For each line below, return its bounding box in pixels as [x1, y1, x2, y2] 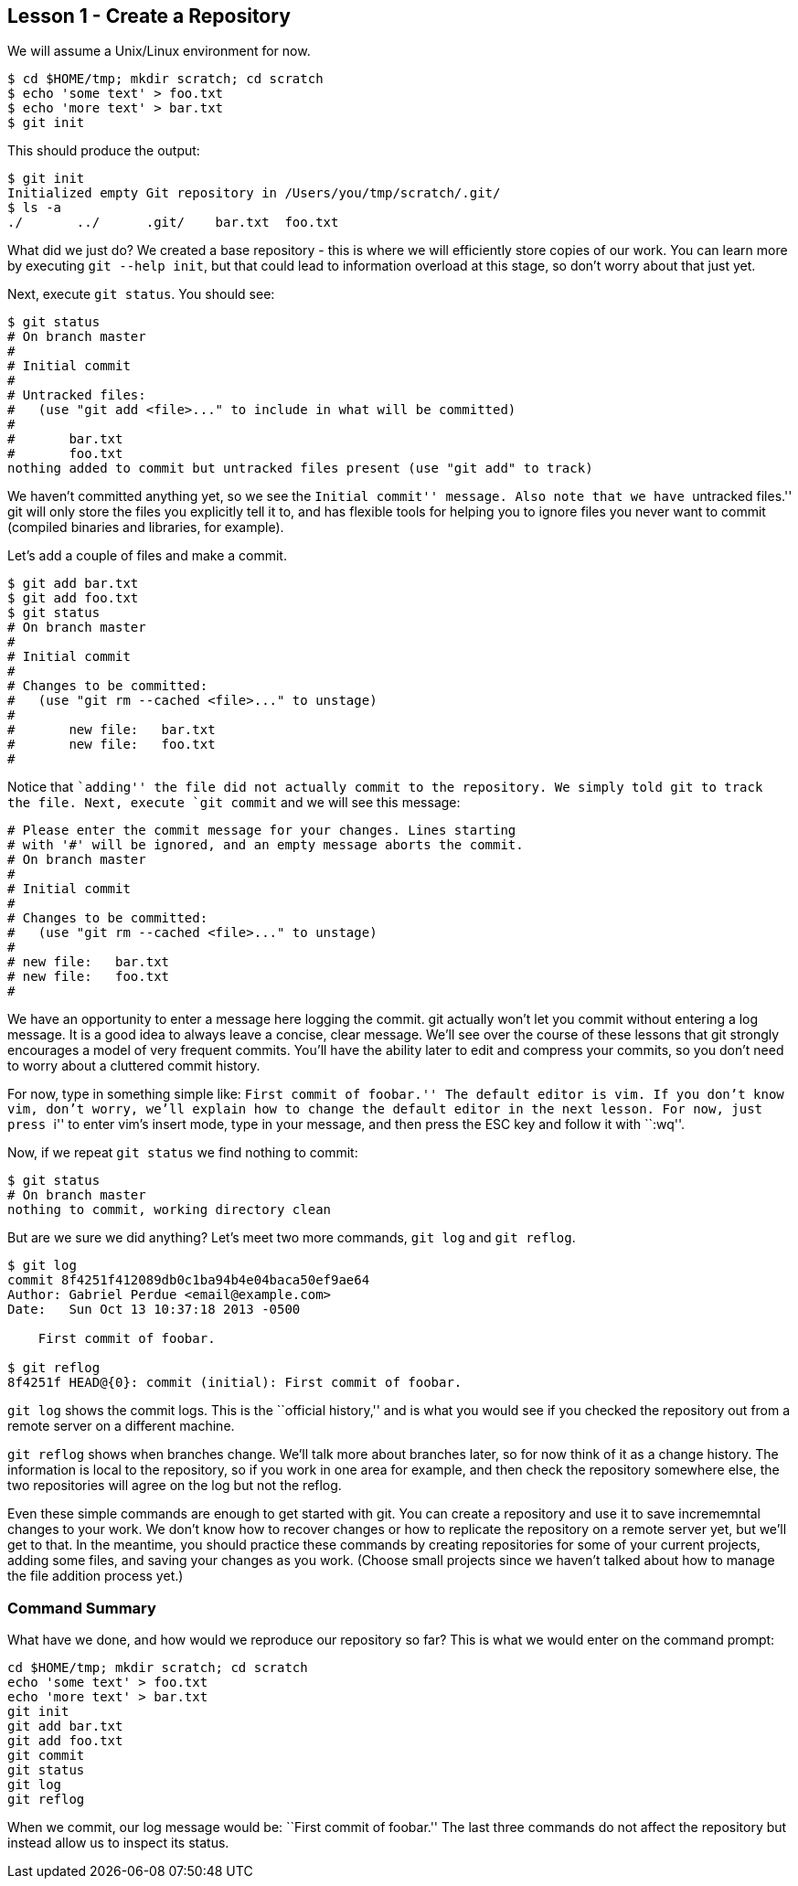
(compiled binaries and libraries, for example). [7, 519, 284, 536]
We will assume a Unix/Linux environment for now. [7, 43, 311, 59]
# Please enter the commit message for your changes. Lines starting [7, 823, 516, 838]
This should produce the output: [7, 143, 200, 159]
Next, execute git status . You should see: [7, 286, 275, 303]
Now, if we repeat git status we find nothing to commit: [7, 1145, 358, 1161]
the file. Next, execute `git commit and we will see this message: [7, 794, 461, 811]
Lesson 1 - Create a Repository [7, 5, 291, 27]
